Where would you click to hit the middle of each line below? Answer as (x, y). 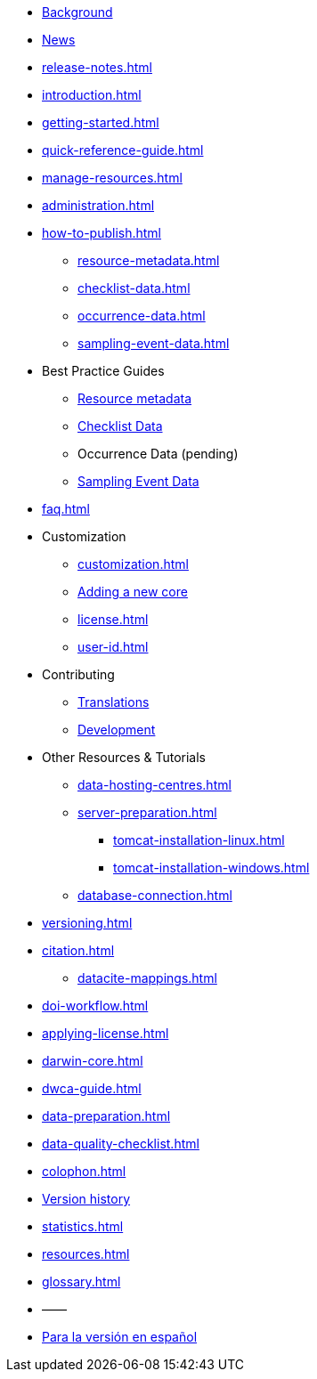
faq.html (66, 509)
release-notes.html (97, 67)
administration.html (98, 205)
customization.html (133, 564)
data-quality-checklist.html (121, 1144)
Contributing (78, 674)
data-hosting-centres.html (154, 785)
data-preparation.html (106, 1116)
